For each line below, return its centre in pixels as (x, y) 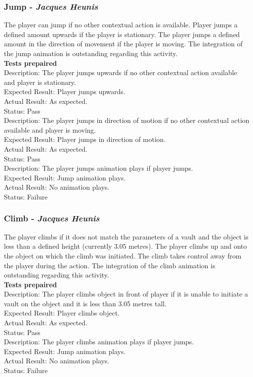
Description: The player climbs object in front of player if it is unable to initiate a (126, 294)
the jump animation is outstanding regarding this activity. (91, 53)
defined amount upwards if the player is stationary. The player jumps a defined (122, 34)
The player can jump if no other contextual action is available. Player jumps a (121, 25)
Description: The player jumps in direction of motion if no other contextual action (127, 120)
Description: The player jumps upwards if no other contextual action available (121, 72)
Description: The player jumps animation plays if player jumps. (98, 168)
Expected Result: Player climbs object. (62, 313)
